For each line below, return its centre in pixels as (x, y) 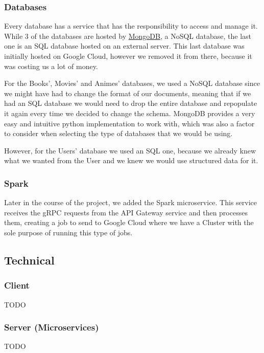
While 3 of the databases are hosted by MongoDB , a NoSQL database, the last (128, 36)
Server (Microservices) (52, 327)
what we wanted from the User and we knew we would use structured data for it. (131, 160)
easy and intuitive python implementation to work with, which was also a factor (129, 123)
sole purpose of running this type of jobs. (68, 232)
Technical (29, 260)
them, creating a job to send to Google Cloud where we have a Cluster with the (129, 222)
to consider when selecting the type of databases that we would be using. (118, 133)
